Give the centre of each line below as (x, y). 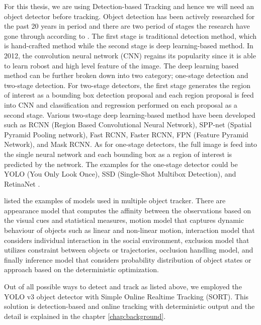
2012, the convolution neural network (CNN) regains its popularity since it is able (130, 55)
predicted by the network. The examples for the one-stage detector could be (121, 164)
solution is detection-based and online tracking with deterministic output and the (129, 306)
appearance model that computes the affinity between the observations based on (128, 210)
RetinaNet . (22, 183)
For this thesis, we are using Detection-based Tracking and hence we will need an (129, 6)
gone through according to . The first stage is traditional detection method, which (130, 35)
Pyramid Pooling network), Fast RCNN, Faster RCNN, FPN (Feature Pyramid (126, 134)
